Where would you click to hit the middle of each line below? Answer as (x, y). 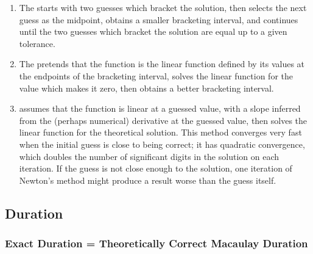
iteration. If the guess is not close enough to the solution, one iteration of (156, 168)
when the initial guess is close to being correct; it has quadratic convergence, (162, 144)
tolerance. (37, 43)
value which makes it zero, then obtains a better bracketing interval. (146, 88)
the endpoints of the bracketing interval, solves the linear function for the (156, 75)
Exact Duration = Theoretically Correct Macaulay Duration (156, 243)
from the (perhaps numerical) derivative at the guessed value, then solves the (163, 120)
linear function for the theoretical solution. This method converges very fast (160, 132)
